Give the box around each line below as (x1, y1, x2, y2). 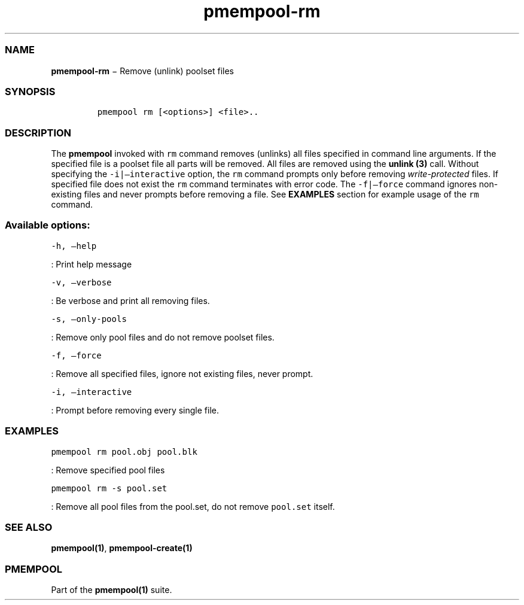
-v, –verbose (51, 277, 112, 287)
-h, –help (51, 241, 97, 251)
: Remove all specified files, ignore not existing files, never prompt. (51, 368, 313, 379)
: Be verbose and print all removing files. (51, 295, 210, 306)
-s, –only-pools (51, 314, 127, 324)
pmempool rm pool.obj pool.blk (51, 446, 197, 457)
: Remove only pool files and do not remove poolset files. (51, 332, 275, 342)
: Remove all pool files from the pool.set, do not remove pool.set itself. (51, 501, 335, 512)
